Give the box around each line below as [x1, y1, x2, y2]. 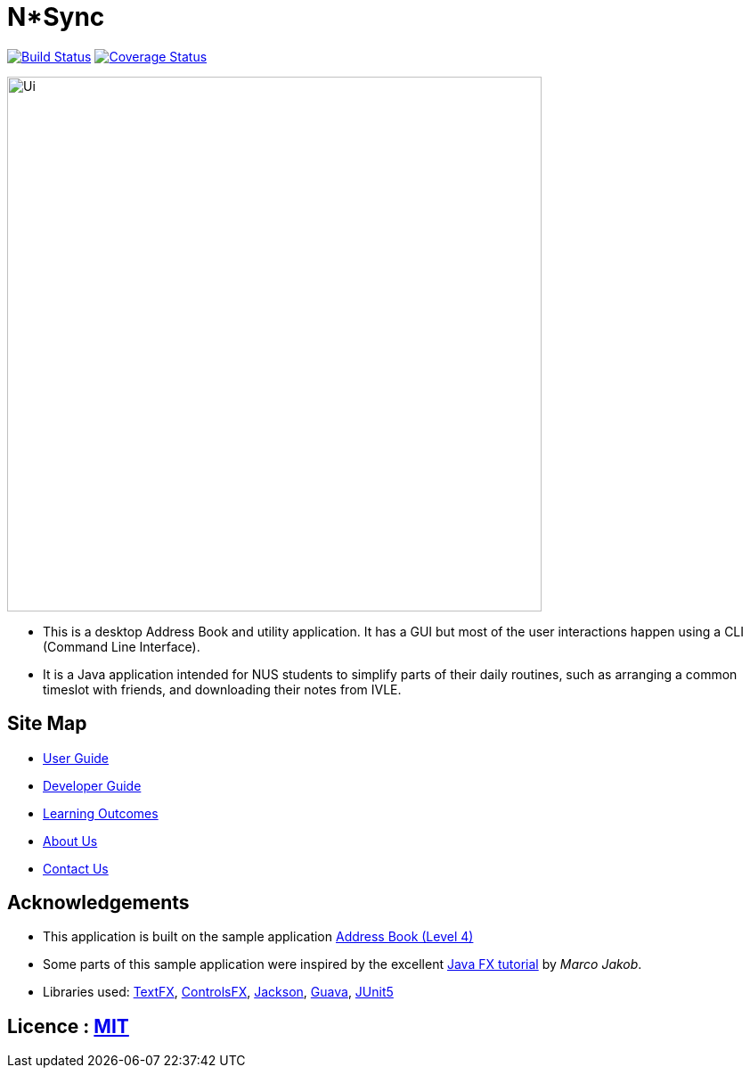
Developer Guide [43, 777, 142, 793]
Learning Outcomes [43, 805, 159, 821]
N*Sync [7, 2, 105, 32]
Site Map [7, 712, 87, 735]
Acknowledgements [7, 891, 190, 915]
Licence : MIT [7, 1014, 129, 1038]
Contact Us [43, 860, 109, 876]
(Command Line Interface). [43, 638, 200, 654]
